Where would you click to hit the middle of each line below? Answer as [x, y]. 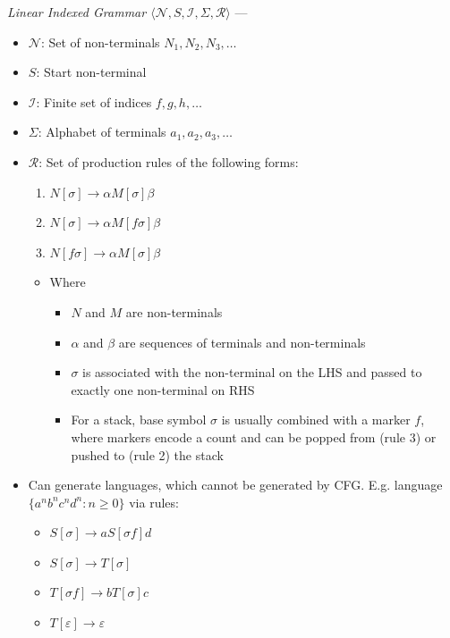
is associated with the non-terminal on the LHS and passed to [252, 372]
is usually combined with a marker [316, 420]
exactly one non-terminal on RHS [163, 389]
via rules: [154, 502]
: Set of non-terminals [100, 42]
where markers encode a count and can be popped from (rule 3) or [254, 437]
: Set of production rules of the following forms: [169, 161]
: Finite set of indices [94, 101]
